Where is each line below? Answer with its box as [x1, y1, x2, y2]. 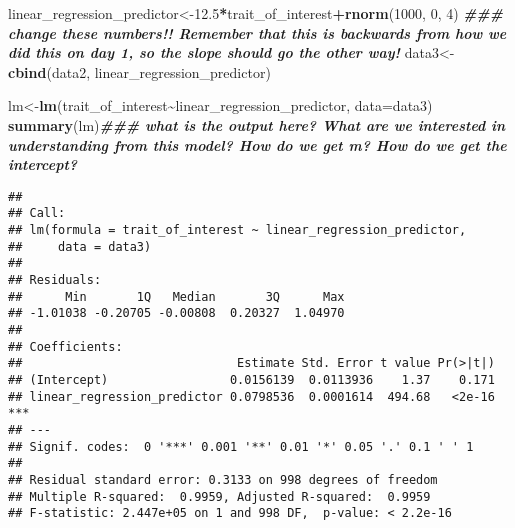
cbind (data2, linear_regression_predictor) [8, 61, 271, 82]
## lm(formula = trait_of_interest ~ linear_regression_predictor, [8, 223, 467, 238]
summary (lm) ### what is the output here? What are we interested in [8, 114, 506, 135]
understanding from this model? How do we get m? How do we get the [8, 134, 507, 155]
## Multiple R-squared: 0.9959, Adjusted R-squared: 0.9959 [8, 489, 431, 504]
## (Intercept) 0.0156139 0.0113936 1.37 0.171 [8, 372, 495, 387]
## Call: [8, 206, 66, 221]
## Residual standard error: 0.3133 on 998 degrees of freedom [8, 472, 438, 487]
